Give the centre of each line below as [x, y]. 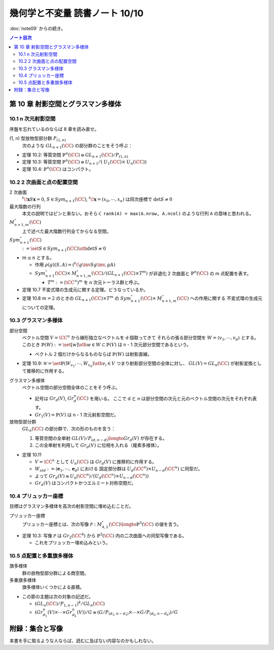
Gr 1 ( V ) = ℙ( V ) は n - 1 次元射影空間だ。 [77, 415]
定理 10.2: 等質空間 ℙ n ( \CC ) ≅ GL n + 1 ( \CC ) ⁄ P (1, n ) [75, 155]
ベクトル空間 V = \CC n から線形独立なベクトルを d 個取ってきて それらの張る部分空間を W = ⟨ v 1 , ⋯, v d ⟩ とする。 [140, 338]
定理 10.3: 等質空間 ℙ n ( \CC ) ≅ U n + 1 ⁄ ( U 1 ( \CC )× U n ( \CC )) [84, 162]
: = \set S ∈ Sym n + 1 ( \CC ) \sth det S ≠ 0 [64, 249]
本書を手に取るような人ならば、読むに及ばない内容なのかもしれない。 [83, 640]
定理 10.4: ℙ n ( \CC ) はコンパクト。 [58, 169]
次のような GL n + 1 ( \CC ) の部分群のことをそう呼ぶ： [77, 146]
